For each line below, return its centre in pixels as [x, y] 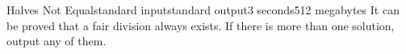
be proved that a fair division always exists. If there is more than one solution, [201, 25]
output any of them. [57, 41]
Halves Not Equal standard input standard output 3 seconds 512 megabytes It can [203, 10]
